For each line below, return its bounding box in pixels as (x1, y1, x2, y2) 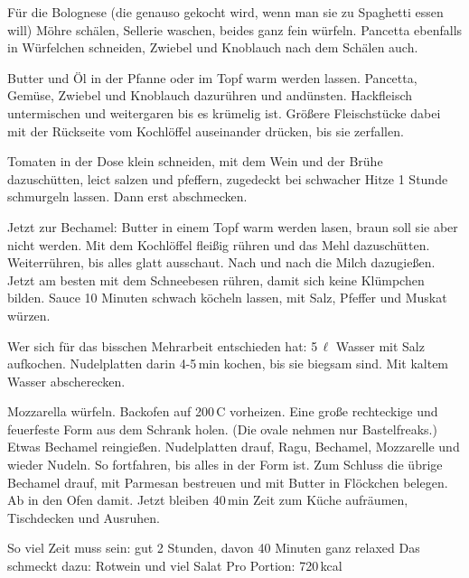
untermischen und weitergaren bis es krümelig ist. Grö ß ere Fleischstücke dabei (7, 103, 441, 122)
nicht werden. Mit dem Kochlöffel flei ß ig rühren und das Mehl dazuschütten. (7, 235, 430, 254)
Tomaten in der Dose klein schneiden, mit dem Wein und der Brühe (7, 152, 383, 171)
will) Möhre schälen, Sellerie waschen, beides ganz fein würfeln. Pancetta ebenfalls (7, 20, 463, 39)
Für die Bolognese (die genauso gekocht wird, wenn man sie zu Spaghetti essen (7, 3, 444, 21)
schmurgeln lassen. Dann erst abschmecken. (7, 187, 248, 206)
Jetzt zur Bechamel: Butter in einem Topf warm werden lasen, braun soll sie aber (7, 217, 458, 236)
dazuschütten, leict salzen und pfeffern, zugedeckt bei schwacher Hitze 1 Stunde (7, 169, 448, 188)
